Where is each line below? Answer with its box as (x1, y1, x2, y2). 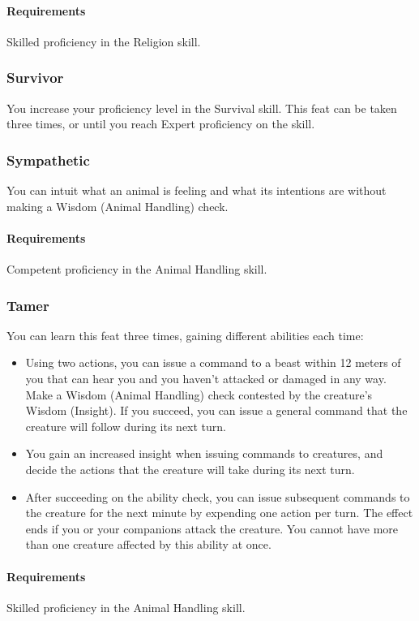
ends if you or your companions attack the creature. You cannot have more (25, 520, 399, 537)
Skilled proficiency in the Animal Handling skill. (6, 598, 246, 615)
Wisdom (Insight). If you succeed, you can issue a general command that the (25, 402, 408, 419)
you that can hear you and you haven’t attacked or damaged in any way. (25, 370, 387, 386)
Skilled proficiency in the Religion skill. (6, 32, 201, 50)
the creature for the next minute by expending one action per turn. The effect (25, 504, 413, 521)
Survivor (6, 67, 64, 88)
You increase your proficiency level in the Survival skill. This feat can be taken (6, 99, 397, 116)
